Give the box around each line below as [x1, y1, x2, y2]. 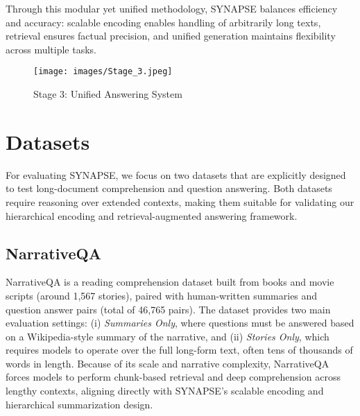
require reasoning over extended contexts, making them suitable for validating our [6, 194, 354, 209]
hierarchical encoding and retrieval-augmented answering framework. [6, 208, 298, 223]
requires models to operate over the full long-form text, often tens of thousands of [6, 343, 353, 357]
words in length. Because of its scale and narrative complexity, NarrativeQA [6, 356, 329, 370]
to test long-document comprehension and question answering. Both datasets [6, 181, 332, 196]
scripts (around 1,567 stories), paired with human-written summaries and [6, 288, 318, 302]
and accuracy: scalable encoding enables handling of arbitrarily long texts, [6, 15, 321, 29]
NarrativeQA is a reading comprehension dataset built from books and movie [6, 275, 334, 289]
